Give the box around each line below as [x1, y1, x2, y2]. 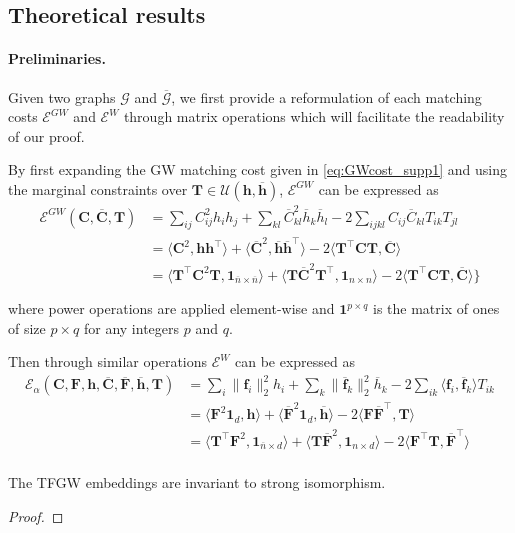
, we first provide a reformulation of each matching [171, 86, 482, 107]
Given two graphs [8, 86, 116, 107]
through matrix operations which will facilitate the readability [123, 106, 505, 127]
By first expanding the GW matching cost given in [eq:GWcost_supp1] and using [8, 159, 508, 180]
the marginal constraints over [8, 178, 188, 199]
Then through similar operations [8, 351, 208, 372]
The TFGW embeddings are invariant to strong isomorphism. [8, 471, 386, 492]
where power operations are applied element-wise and [8, 298, 335, 319]
